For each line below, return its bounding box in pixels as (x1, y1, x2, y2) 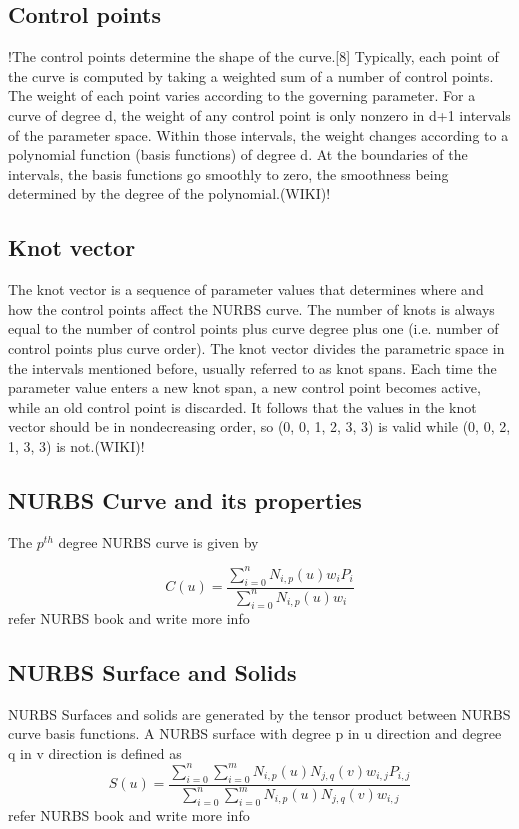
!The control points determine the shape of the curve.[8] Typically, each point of (8, 46, 499, 67)
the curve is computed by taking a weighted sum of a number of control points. (8, 65, 494, 86)
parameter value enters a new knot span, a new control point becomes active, (8, 377, 481, 398)
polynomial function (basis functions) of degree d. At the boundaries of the (8, 144, 468, 165)
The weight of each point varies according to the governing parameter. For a (8, 85, 476, 106)
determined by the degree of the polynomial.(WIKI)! (8, 183, 331, 204)
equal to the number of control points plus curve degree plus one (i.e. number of (8, 318, 499, 339)
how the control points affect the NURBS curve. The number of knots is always (8, 298, 495, 319)
